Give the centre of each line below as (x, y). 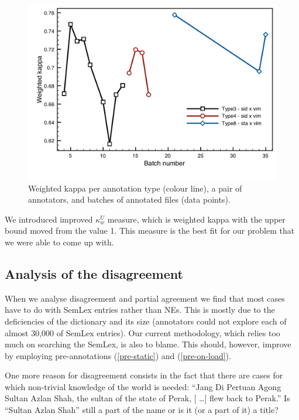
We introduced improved (49, 219)
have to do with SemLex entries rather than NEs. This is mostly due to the (140, 310)
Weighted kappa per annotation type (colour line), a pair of (135, 188)
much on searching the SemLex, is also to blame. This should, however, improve (148, 344)
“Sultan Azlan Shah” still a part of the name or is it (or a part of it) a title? (142, 410)
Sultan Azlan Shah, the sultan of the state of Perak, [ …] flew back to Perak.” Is (147, 398)
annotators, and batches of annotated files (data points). (129, 199)
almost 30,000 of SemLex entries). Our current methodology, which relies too (142, 332)
